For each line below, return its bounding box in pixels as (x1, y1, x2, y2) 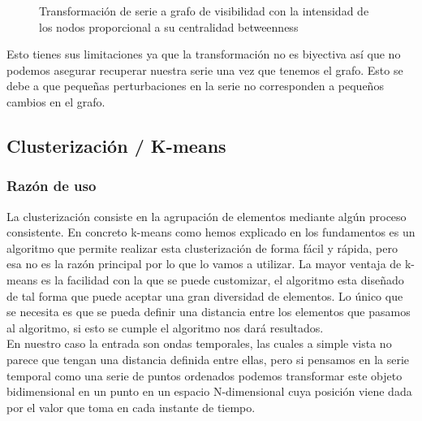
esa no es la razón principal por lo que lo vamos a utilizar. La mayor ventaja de (6, 255, 402, 272)
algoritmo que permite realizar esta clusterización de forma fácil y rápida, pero (6, 239, 398, 256)
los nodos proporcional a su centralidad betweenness (39, 18, 299, 35)
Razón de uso (6, 176, 97, 196)
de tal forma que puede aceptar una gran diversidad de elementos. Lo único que (6, 287, 403, 304)
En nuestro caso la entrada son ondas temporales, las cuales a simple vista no (6, 335, 392, 352)
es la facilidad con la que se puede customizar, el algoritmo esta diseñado (41, 271, 404, 288)
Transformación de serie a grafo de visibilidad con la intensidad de (39, 2, 369, 19)
